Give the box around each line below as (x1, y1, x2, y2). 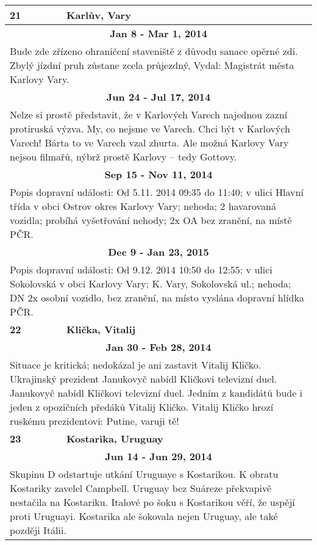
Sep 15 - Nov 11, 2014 (104, 167, 213, 181)
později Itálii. (10, 523, 66, 537)
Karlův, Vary (66, 8, 131, 22)
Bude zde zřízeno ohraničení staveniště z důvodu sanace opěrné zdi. (10, 44, 298, 58)
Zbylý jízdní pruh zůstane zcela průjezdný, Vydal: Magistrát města (10, 58, 294, 72)
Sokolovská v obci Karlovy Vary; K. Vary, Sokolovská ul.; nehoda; (10, 276, 291, 291)
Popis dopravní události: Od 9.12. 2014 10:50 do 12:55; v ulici (10, 262, 272, 276)
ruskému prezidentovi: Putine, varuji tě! (10, 414, 179, 428)
